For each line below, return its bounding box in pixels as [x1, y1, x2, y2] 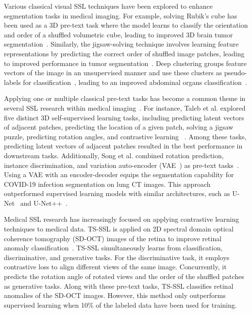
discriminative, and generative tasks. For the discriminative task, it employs [4, 252, 230, 262]
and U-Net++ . [20, 198, 68, 208]
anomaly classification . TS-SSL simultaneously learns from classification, [4, 243, 223, 253]
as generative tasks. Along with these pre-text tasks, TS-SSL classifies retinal [4, 280, 234, 291]
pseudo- [224, 67, 247, 78]
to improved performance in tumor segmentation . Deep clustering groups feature [4, 58, 247, 68]
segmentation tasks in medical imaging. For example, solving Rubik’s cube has [4, 10, 237, 20]
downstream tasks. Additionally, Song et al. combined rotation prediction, [4, 150, 224, 160]
